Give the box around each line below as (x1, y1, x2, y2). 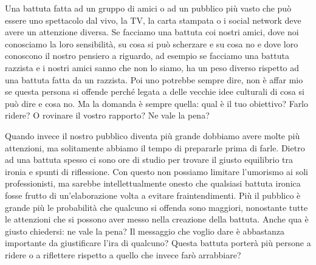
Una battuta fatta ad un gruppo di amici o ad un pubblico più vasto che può (5, 2, 292, 14)
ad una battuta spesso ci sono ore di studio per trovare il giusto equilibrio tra (5, 153, 293, 166)
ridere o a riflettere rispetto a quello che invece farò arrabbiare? (5, 248, 241, 261)
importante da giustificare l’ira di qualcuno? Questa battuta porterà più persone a (5, 236, 311, 249)
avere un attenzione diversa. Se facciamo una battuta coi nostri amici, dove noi (5, 26, 299, 38)
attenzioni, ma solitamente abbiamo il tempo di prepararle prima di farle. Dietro (5, 141, 305, 154)
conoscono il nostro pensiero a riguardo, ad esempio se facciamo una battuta (5, 49, 289, 62)
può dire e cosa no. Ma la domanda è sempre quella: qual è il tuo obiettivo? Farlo (5, 97, 309, 109)
